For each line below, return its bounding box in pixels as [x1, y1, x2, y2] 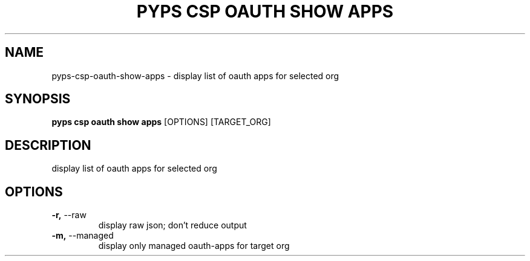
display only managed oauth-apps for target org [98, 240, 290, 251]
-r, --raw [51, 210, 87, 221]
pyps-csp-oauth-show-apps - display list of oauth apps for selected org [51, 70, 339, 81]
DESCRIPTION [5, 137, 91, 153]
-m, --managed [51, 230, 114, 241]
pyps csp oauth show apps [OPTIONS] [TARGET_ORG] [51, 117, 271, 127]
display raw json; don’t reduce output [98, 220, 247, 231]
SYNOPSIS [5, 91, 71, 107]
